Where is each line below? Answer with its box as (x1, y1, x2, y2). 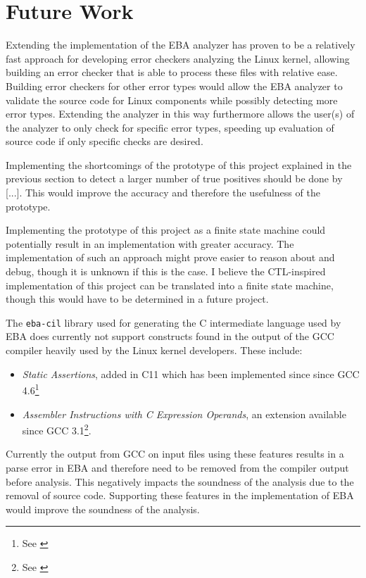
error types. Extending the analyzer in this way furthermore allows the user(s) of (6, 106, 355, 121)
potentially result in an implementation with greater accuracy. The (6, 236, 294, 251)
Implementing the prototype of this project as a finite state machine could (6, 222, 326, 237)
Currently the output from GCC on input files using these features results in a (6, 446, 344, 461)
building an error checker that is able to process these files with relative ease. (6, 65, 338, 80)
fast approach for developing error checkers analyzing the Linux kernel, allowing (6, 51, 350, 65)
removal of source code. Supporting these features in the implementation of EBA (6, 488, 354, 503)
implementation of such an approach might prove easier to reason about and (6, 250, 335, 265)
